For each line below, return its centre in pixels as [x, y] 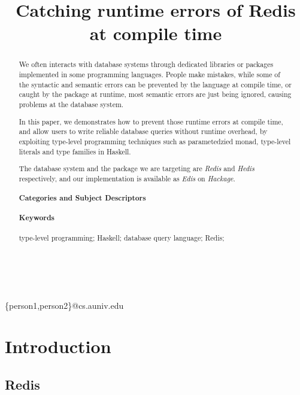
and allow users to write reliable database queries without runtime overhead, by [143, 131]
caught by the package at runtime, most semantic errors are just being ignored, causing [155, 94]
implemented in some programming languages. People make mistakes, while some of [149, 75]
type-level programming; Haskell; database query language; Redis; [122, 237]
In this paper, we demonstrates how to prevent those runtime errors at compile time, [151, 121]
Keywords [37, 218]
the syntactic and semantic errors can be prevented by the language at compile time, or [155, 84]
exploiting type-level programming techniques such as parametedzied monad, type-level [155, 141]
